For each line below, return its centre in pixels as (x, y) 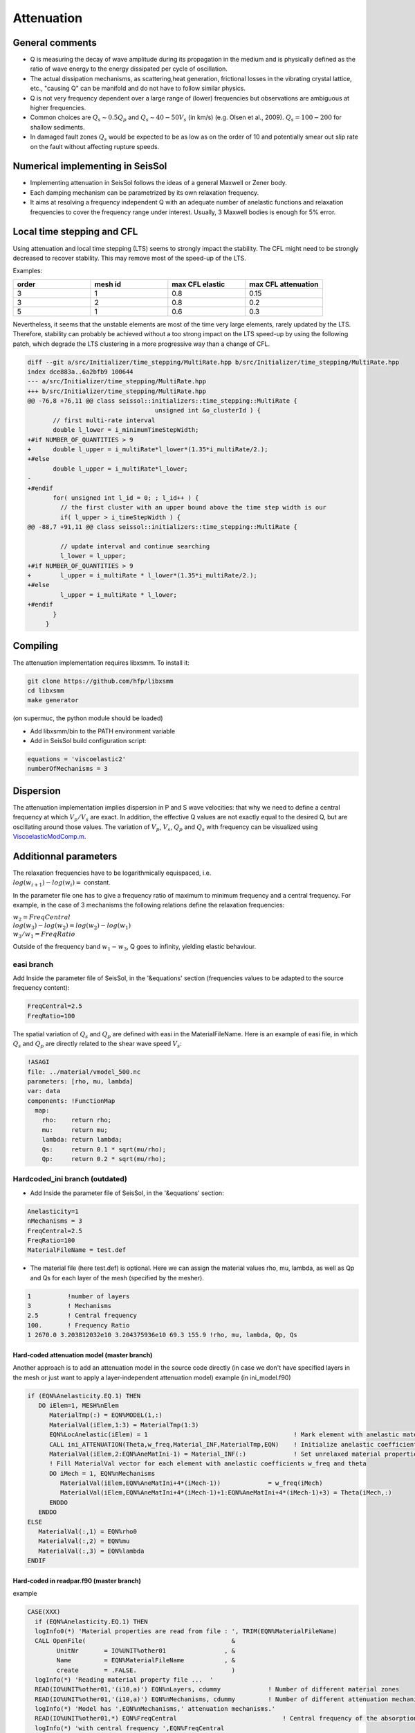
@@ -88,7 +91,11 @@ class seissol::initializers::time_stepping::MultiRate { (162, 527)
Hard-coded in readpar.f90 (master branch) (77, 1580)
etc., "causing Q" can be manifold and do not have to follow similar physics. (138, 88)
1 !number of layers (79, 1296)
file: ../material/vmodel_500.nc (84, 1072)
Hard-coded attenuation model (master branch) (83, 1355)
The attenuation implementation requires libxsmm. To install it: (101, 663)
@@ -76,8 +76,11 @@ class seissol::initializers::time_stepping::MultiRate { (162, 401)
